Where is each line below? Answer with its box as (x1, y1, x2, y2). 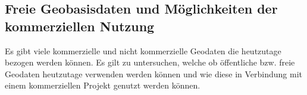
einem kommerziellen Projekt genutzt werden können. (5, 79, 201, 91)
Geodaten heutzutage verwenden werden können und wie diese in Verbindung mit (5, 67, 303, 80)
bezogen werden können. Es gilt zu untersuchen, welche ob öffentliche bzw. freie (5, 56, 295, 68)
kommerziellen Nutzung (5, 17, 155, 35)
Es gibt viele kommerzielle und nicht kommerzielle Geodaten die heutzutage (5, 44, 281, 57)
